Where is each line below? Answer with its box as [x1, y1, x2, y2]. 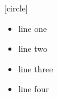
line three [18, 62, 53, 75]
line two [18, 42, 48, 55]
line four [18, 83, 49, 95]
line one [18, 22, 47, 34]
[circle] [4, 2, 28, 14]
